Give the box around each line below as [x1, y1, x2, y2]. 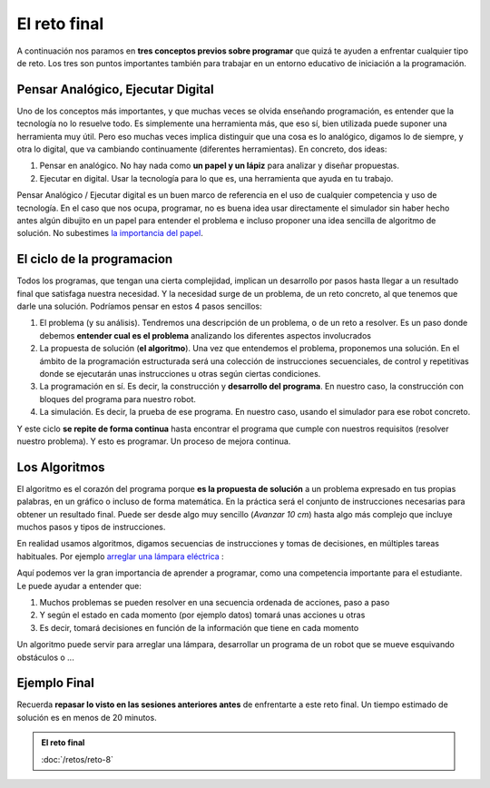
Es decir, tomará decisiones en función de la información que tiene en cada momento [39, 622, 359, 633]
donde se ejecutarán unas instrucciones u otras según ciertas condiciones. [39, 369, 321, 379]
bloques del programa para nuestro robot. [39, 393, 197, 404]
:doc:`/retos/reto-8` [41, 754, 113, 764]
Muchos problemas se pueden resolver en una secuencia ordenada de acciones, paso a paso [39, 596, 390, 607]
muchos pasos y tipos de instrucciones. [16, 522, 166, 533]
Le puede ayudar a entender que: [16, 580, 142, 591]
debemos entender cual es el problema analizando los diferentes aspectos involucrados [39, 330, 372, 340]
